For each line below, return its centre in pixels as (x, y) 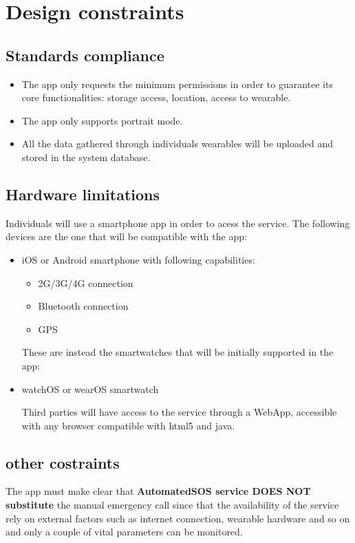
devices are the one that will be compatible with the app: (126, 236)
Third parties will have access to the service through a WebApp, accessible (179, 412)
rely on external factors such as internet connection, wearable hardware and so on (178, 518)
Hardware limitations (83, 194)
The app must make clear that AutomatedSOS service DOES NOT (158, 491)
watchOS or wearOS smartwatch (90, 388)
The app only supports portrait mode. (102, 120)
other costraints (63, 462)
